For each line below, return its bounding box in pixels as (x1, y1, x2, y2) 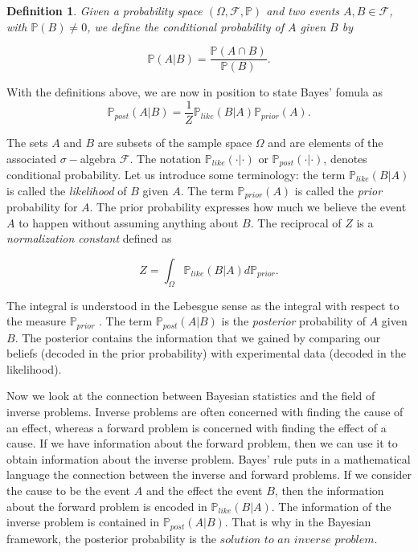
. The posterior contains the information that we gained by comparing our (14, 329, 381, 346)
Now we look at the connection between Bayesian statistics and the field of (6, 387, 375, 404)
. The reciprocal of (250, 214, 342, 231)
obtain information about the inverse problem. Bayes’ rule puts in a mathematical (6, 450, 411, 467)
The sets (6, 133, 48, 150)
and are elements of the (268, 133, 383, 150)
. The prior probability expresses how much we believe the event (89, 198, 407, 215)
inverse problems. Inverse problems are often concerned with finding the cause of (6, 403, 404, 419)
